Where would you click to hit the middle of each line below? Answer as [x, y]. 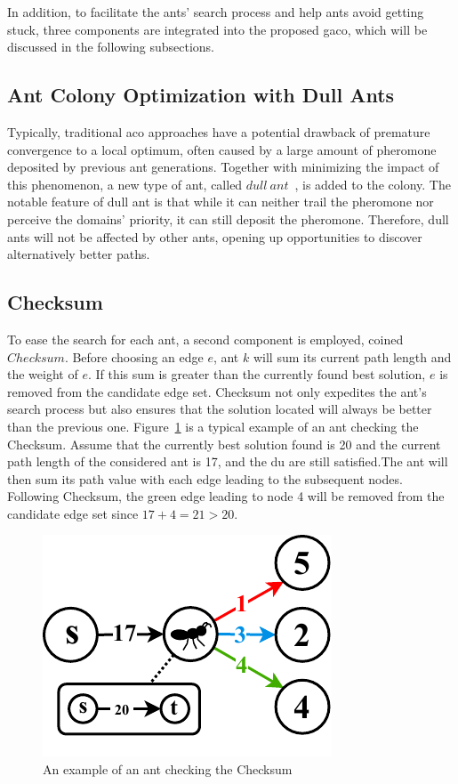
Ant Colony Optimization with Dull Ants [201, 95]
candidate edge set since [73, 513]
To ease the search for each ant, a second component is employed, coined [205, 339]
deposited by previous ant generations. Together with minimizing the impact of [223, 167]
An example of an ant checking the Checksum [168, 769]
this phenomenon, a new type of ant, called [125, 184]
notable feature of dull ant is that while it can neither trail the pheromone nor [221, 202]
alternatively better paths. [79, 254]
